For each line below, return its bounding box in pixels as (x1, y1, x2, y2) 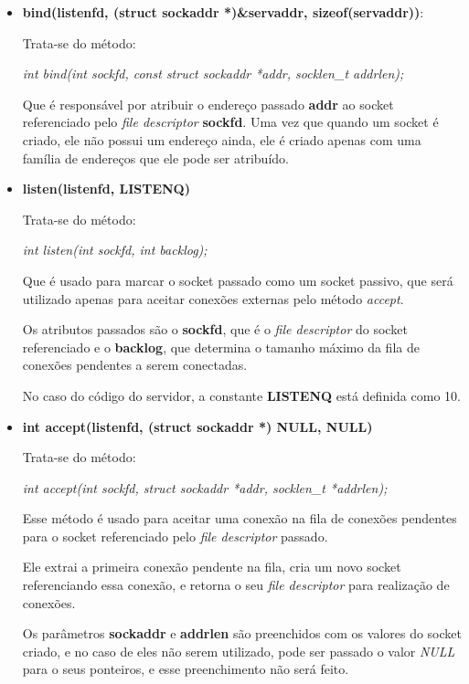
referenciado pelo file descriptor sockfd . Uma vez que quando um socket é (22, 112, 439, 132)
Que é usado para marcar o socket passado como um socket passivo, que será (22, 270, 453, 289)
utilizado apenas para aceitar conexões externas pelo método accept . (22, 289, 404, 308)
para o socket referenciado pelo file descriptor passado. (22, 526, 328, 545)
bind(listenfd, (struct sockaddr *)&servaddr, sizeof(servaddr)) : (22, 3, 424, 21)
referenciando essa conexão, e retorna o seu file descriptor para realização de (22, 575, 450, 595)
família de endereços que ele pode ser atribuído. (22, 148, 289, 167)
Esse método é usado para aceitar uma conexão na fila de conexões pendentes (22, 509, 457, 528)
